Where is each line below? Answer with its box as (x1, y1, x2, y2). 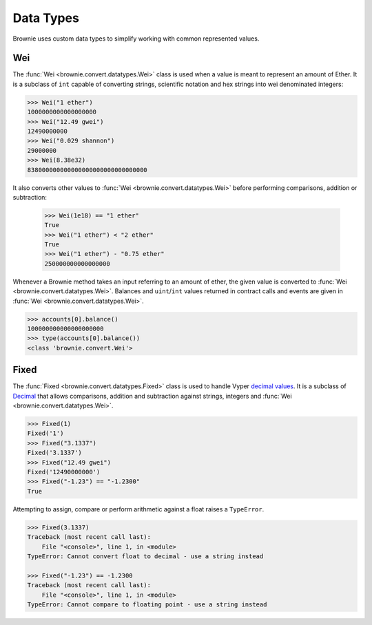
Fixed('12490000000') (27, 468, 101, 476)
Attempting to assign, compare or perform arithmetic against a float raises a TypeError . (12, 505, 265, 513)
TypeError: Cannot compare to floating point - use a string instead (27, 600, 267, 608)
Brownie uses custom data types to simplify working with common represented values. (12, 34, 260, 43)
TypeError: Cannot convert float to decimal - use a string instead (27, 552, 264, 560)
